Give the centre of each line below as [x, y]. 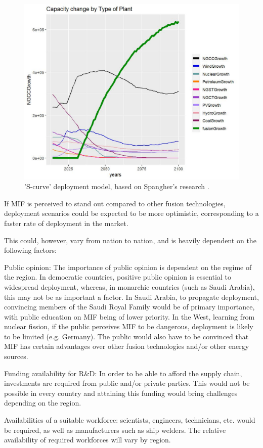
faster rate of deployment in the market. [66, 223]
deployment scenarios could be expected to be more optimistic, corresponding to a [131, 213]
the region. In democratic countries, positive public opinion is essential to [118, 277]
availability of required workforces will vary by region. [87, 440]
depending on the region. [43, 403]
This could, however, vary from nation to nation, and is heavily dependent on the [130, 240]
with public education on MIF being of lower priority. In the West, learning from [129, 316]
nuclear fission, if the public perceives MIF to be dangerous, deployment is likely [129, 326]
